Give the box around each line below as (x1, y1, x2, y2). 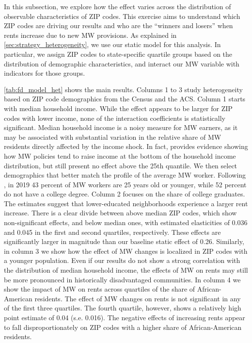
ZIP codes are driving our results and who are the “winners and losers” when (4, 20, 233, 31)
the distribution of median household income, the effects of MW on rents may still (4, 265, 248, 275)
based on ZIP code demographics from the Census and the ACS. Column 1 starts (4, 94, 246, 104)
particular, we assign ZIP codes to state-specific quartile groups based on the (4, 49, 233, 59)
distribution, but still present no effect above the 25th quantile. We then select (4, 160, 237, 170)
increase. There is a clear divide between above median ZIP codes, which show (4, 208, 237, 218)
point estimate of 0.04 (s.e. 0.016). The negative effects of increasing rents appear (4, 312, 245, 322)
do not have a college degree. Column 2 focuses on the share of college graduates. (4, 189, 245, 199)
